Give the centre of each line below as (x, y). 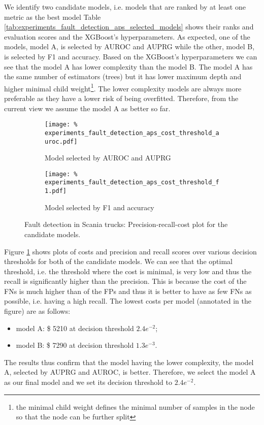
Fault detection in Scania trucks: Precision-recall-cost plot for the (126, 224)
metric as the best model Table (53, 17)
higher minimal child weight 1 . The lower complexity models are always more (123, 87)
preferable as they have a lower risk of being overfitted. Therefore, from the (121, 98)
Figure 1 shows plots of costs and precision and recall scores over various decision (130, 251)
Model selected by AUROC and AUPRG (108, 158)
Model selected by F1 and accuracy (100, 207)
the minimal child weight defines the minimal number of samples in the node (135, 406)
